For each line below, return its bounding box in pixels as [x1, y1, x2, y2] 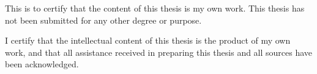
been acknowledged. [5, 58, 79, 70]
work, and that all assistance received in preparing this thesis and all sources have [5, 45, 313, 58]
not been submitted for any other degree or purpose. [5, 13, 202, 26]
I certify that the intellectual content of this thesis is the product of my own [5, 34, 291, 47]
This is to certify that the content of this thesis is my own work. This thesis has [5, 2, 305, 14]
